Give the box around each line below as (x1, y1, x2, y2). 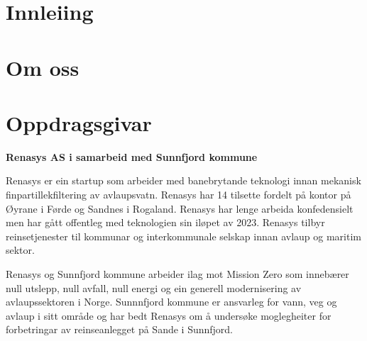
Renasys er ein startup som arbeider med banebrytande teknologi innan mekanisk (6, 173, 361, 188)
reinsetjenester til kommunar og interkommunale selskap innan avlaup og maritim (6, 228, 362, 243)
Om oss (6, 52, 80, 82)
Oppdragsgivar (6, 108, 152, 137)
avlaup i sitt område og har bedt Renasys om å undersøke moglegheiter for (6, 308, 332, 323)
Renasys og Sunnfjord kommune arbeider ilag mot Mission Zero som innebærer (6, 267, 349, 281)
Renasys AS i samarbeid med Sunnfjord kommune (6, 149, 258, 164)
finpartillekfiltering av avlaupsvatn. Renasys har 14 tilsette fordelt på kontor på (6, 187, 351, 202)
